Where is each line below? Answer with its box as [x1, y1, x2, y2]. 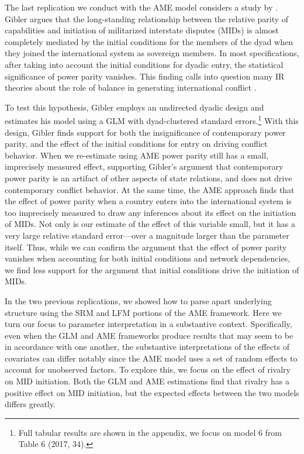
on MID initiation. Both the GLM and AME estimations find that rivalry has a [5, 375, 289, 387]
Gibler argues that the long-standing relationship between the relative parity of [5, 12, 289, 25]
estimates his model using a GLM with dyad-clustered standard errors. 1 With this [5, 113, 299, 126]
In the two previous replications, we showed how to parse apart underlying [5, 294, 272, 307]
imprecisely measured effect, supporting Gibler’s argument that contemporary [5, 160, 284, 173]
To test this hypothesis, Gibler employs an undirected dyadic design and [5, 101, 264, 113]
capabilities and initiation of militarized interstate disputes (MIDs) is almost [5, 24, 279, 36]
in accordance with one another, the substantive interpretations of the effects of [5, 340, 289, 353]
